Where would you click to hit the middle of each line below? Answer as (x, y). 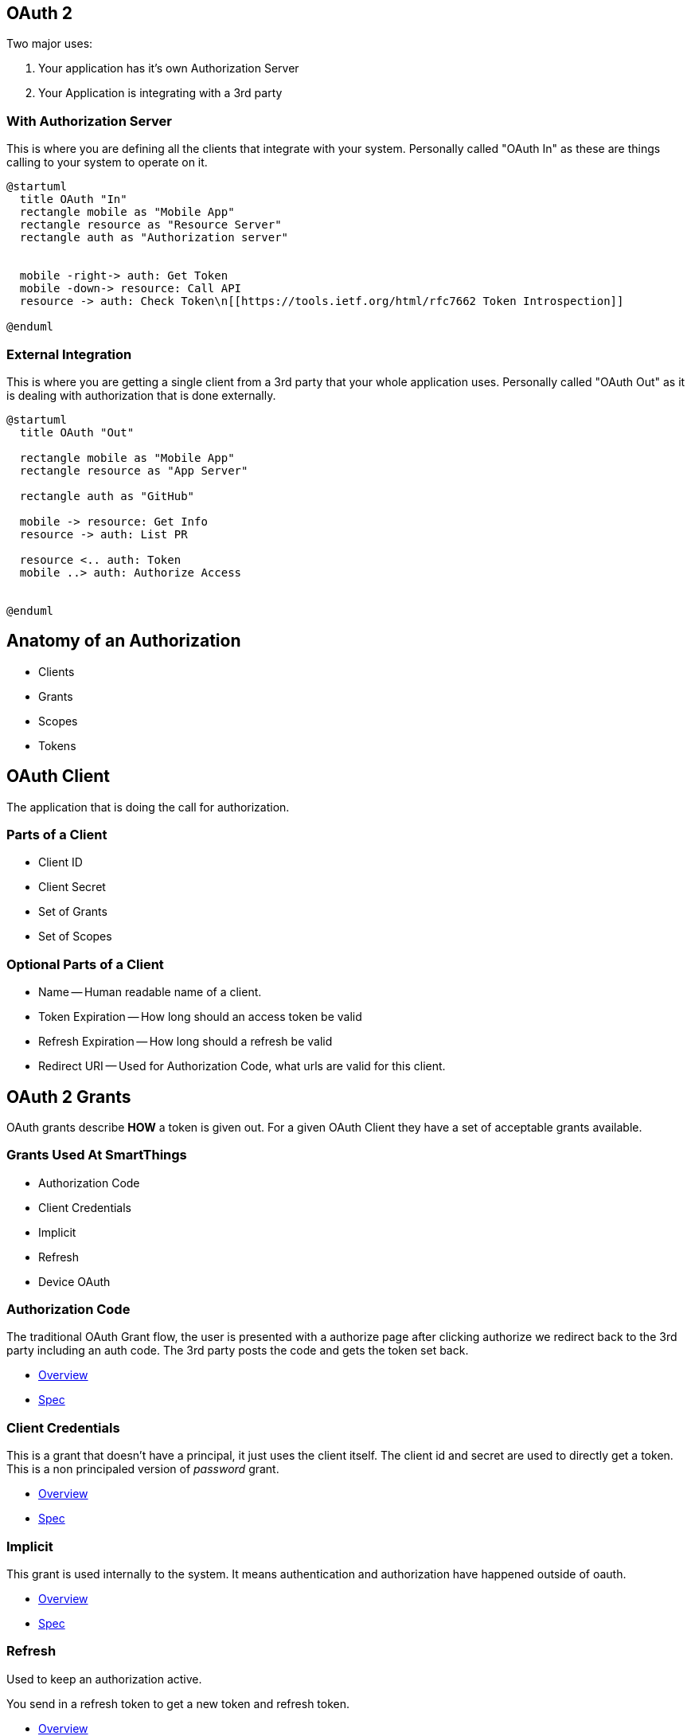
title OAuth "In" (73, 199)
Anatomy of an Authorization (124, 641)
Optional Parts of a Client (85, 964)
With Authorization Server (89, 121)
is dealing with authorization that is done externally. (141, 395)
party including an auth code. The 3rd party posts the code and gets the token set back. (238, 1351)
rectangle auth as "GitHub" (107, 496)
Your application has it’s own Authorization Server (169, 68)
